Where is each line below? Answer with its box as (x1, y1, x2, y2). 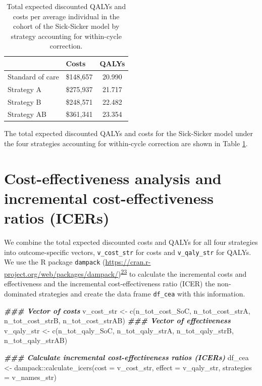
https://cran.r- (105, 256, 151, 267)
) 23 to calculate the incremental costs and (118, 267, 247, 279)
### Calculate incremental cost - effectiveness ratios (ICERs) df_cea (4, 352, 249, 362)
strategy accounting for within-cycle (11, 30, 122, 41)
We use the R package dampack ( (4, 256, 106, 267)
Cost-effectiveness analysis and (4, 167, 222, 188)
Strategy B (8, 96, 41, 107)
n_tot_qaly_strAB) (4, 335, 68, 346)
